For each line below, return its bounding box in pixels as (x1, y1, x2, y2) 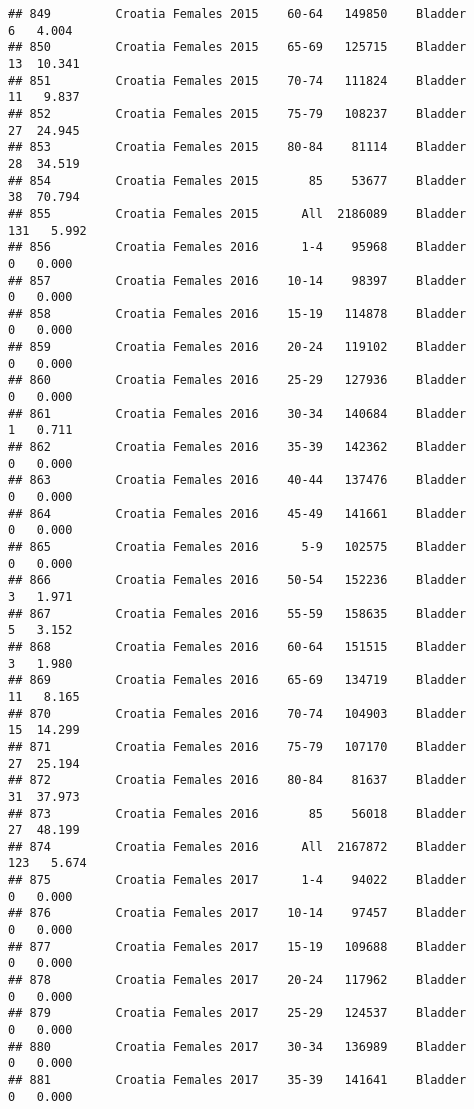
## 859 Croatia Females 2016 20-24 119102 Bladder (8, 340, 467, 355)
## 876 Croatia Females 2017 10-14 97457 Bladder (8, 906, 467, 921)
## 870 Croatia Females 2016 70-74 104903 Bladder (8, 706, 467, 721)
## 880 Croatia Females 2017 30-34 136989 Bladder (8, 1039, 467, 1054)
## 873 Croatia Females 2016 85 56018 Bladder (8, 806, 467, 821)
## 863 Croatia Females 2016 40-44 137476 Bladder (8, 473, 467, 488)
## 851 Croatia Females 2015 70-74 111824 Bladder (8, 73, 467, 88)
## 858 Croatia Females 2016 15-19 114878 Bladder (8, 306, 467, 321)
